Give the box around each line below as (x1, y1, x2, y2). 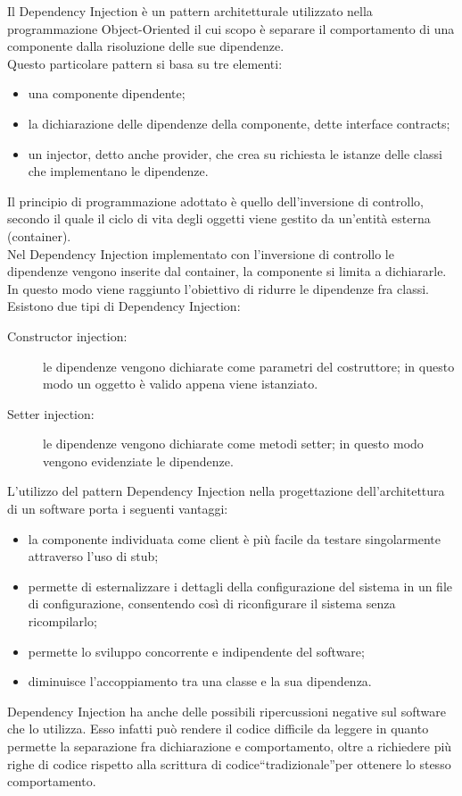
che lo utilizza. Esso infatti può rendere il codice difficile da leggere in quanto (7, 719, 429, 738)
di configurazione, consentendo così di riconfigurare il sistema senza (28, 594, 396, 613)
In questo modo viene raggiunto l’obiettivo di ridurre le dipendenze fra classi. (7, 279, 429, 297)
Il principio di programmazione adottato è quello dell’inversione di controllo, (7, 191, 424, 210)
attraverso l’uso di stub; (28, 547, 159, 566)
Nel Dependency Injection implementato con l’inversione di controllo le (7, 244, 394, 263)
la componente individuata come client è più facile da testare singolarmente (28, 529, 441, 548)
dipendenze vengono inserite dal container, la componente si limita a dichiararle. (7, 262, 447, 281)
